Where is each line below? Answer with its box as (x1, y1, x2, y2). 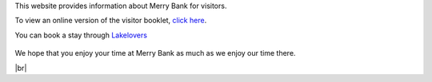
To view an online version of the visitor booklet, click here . (14, 16, 207, 25)
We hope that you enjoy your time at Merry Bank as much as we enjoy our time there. (14, 49, 296, 58)
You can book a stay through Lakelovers (14, 30, 148, 40)
